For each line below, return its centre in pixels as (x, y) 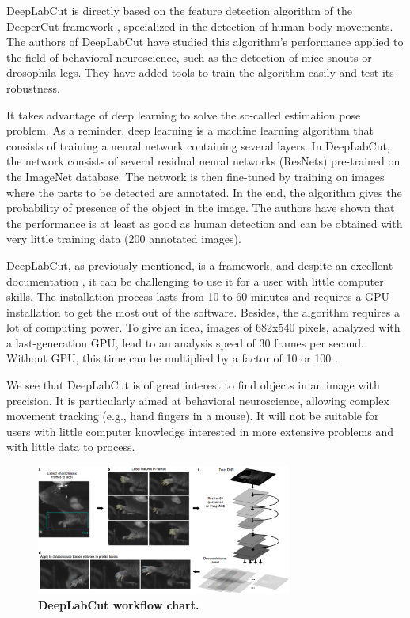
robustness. (33, 87)
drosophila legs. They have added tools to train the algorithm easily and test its (200, 72)
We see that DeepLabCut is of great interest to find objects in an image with (193, 385)
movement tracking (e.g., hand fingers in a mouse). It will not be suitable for (193, 416)
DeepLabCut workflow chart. (119, 605)
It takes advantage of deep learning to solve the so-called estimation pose (184, 114)
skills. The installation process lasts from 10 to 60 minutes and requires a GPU (198, 296)
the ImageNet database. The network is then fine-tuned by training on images (196, 176)
